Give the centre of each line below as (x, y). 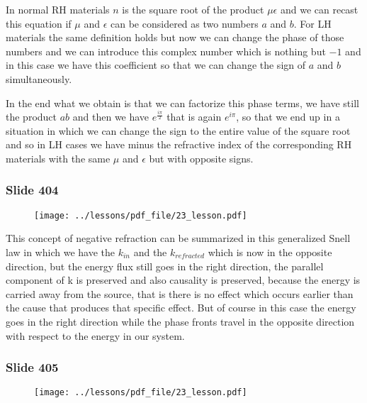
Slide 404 (32, 190)
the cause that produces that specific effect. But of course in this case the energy (181, 308)
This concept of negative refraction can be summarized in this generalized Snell (178, 238)
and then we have (111, 117)
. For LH (312, 23)
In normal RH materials (58, 9)
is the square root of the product (193, 9)
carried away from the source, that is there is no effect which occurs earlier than (180, 293)
